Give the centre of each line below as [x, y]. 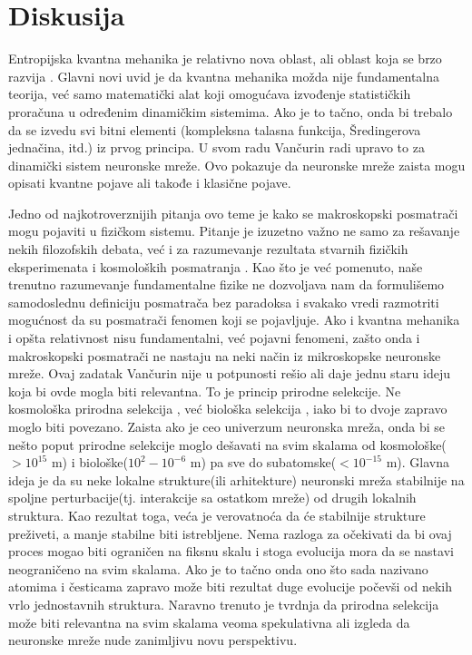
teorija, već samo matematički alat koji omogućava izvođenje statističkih [210, 94]
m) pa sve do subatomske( [263, 462]
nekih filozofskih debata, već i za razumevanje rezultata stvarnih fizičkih [208, 249]
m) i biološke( [89, 462]
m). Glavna [418, 462]
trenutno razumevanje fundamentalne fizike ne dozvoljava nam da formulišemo [226, 284]
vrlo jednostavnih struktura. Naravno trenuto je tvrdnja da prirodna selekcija [224, 604]
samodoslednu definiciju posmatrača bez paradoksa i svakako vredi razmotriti [224, 302]
